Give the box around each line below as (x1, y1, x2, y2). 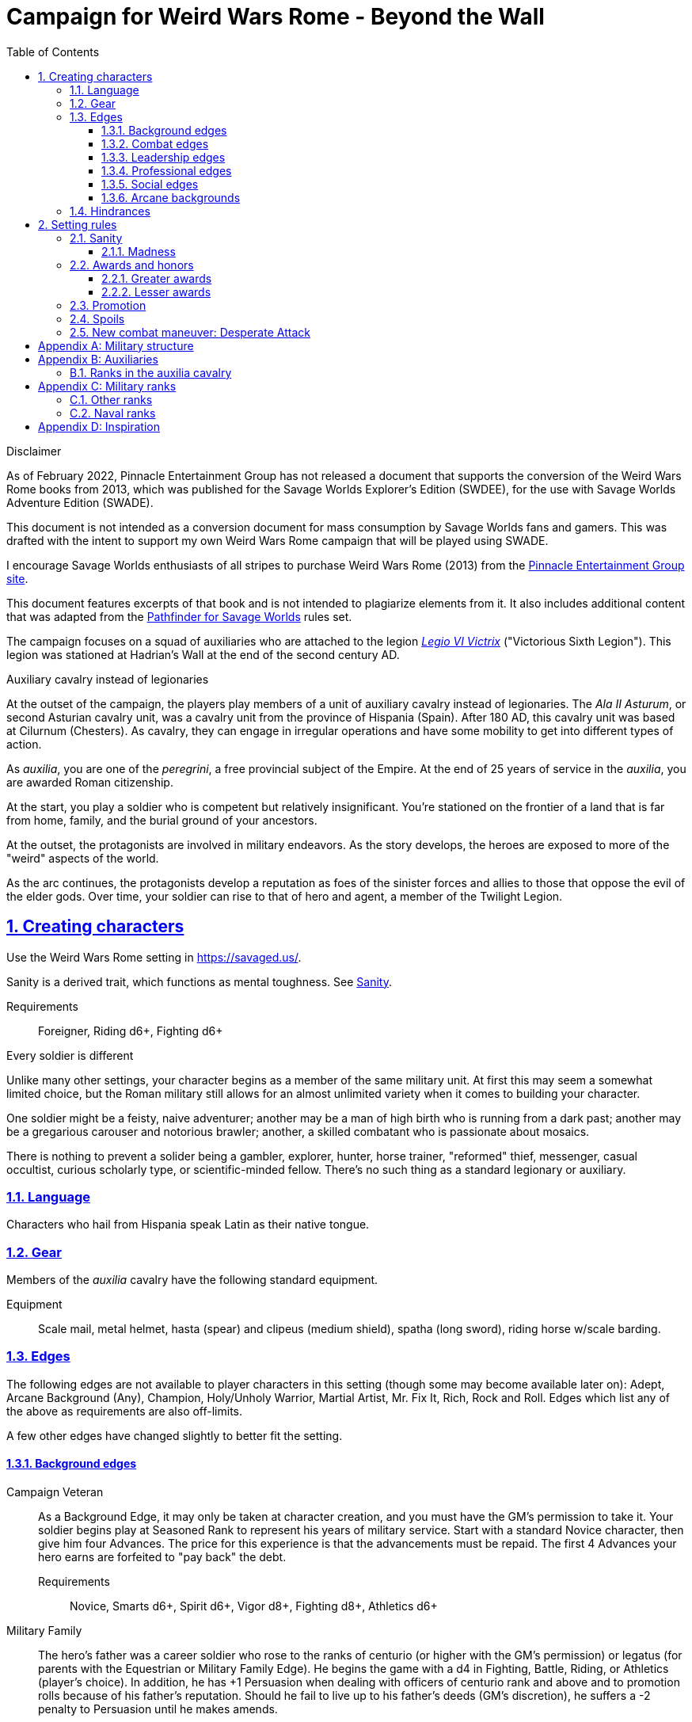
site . (6, 571, 29, 585)
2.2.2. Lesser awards (101, 284, 211, 299)
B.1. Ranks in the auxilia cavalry (70, 365, 232, 379)
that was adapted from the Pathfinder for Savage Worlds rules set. (6, 609, 352, 623)
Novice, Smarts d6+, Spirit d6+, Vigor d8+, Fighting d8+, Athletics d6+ (70, 1599, 438, 1613)
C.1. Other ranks (70, 392, 153, 406)
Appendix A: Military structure (38, 338, 194, 352)
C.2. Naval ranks (70, 406, 156, 420)
